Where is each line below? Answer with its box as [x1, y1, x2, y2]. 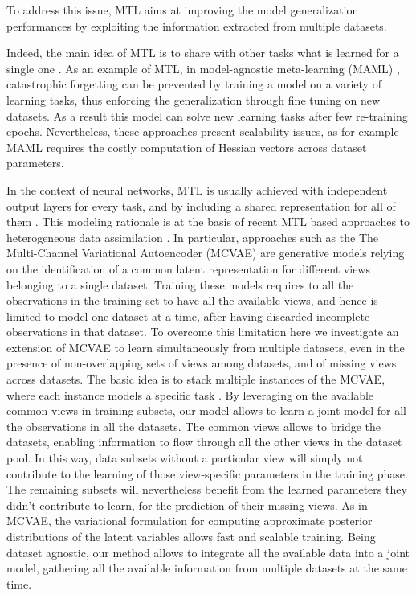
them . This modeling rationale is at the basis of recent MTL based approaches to [6, 213, 410, 230]
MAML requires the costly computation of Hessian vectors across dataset [6, 138, 367, 155]
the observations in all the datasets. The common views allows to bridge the [6, 417, 381, 434]
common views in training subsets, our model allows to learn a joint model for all [6, 402, 406, 419]
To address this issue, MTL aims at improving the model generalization [6, 2, 359, 18]
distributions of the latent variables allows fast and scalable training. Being [6, 528, 376, 544]
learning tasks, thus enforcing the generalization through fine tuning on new [6, 91, 381, 108]
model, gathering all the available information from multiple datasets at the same [6, 560, 407, 577]
